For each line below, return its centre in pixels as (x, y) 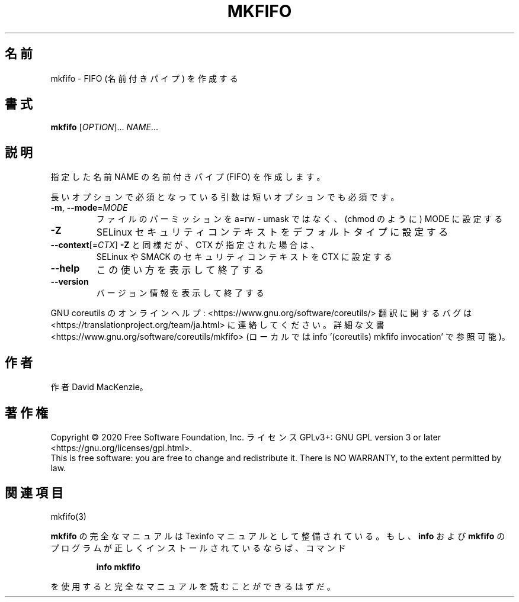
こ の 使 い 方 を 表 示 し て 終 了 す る (180, 270)
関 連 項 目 (34, 493)
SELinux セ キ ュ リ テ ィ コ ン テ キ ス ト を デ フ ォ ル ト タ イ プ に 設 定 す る (272, 232)
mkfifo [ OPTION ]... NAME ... (104, 127)
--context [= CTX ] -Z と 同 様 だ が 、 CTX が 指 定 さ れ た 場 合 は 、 (185, 245)
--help (65, 268)
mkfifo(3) (68, 516)
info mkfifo (118, 566)
